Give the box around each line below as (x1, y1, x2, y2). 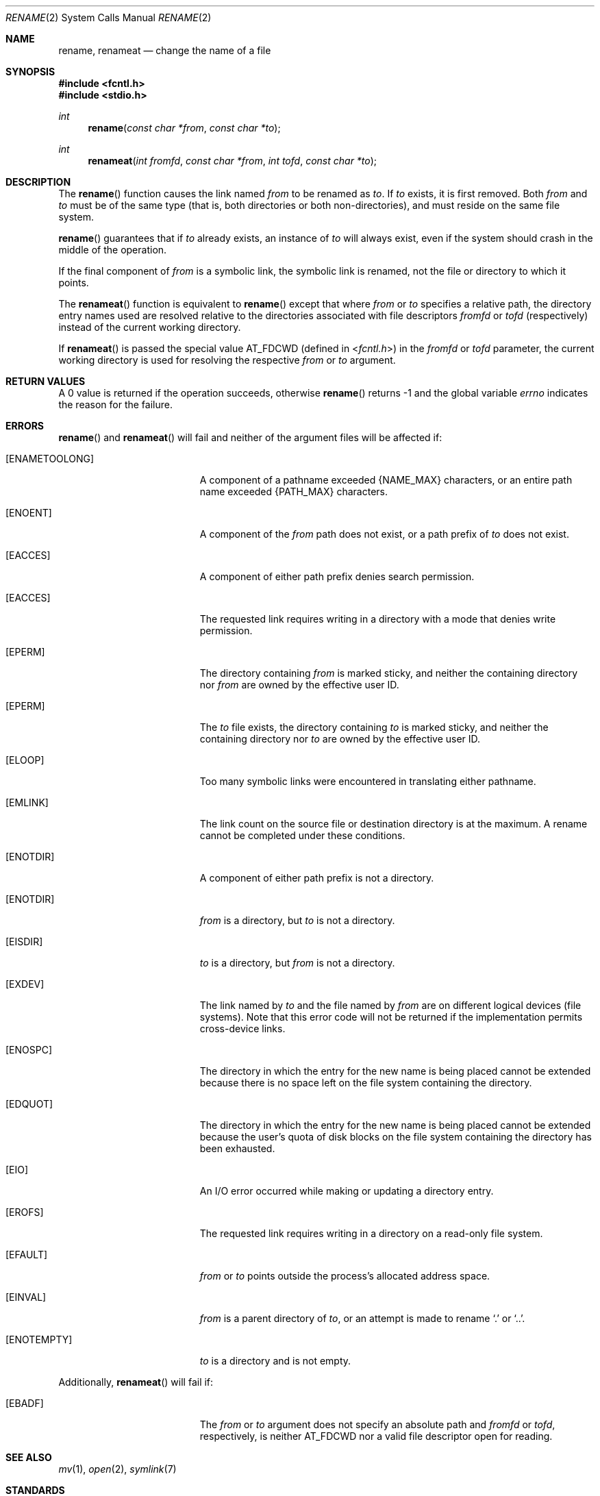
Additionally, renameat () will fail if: (58, 1376, 214, 1388)
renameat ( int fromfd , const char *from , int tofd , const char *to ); (88, 155, 377, 166)
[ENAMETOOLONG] (5, 453, 95, 464)
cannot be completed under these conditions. (199, 830, 405, 841)
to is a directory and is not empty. (199, 1355, 351, 1367)
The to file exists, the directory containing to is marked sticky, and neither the (199, 721, 549, 733)
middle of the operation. (58, 244, 167, 255)
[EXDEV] (5, 978, 45, 990)
